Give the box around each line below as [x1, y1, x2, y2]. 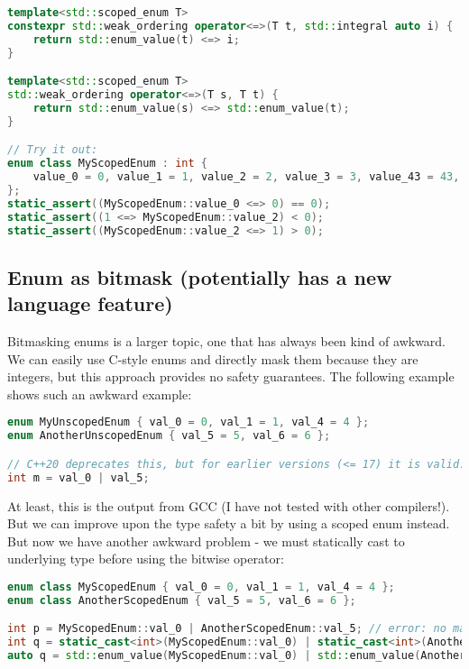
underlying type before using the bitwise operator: [7, 549, 284, 568]
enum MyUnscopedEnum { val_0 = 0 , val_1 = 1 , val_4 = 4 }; [7, 416, 370, 429]
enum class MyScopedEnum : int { [7, 157, 208, 170]
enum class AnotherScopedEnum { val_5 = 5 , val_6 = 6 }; [7, 593, 356, 607]
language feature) [7, 289, 173, 317]
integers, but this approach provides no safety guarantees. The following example [7, 367, 455, 386]
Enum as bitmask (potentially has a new [7, 262, 392, 290]
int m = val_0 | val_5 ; [7, 471, 150, 484]
